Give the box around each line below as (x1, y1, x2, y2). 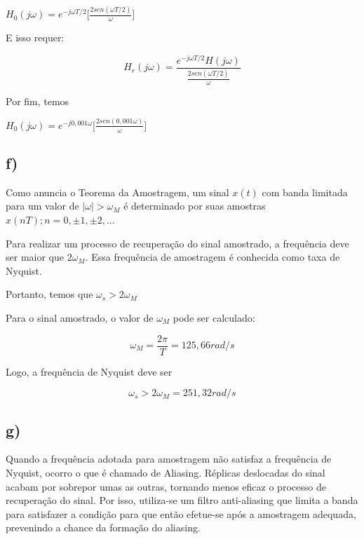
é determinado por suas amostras (123, 198, 266, 213)
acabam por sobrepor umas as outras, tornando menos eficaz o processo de (6, 479, 326, 493)
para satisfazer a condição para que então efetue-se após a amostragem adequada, (6, 506, 356, 521)
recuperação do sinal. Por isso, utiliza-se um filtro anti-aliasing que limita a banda (6, 493, 358, 507)
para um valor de (6, 198, 79, 213)
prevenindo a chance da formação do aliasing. (6, 520, 201, 535)
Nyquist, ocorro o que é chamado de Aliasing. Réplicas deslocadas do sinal (6, 465, 325, 479)
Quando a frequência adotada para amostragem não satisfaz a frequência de (6, 451, 332, 466)
